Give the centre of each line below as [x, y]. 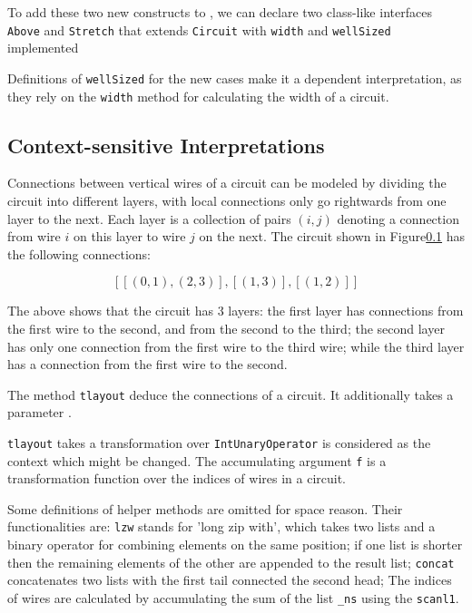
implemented [43, 48]
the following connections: [79, 253]
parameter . [39, 412]
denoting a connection [398, 218]
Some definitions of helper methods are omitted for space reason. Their [205, 508]
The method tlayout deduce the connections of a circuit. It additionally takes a [231, 394]
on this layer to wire [129, 236]
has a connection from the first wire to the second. [147, 364]
